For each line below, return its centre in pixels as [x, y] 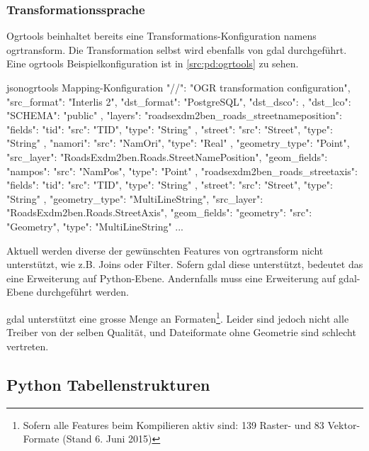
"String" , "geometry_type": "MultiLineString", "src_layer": [135, 198]
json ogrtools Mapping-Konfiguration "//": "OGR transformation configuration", [178, 87]
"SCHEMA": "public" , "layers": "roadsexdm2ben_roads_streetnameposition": [174, 115]
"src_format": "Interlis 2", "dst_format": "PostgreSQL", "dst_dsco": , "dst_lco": [179, 101]
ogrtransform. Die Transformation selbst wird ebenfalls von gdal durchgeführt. [177, 49]
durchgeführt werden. [83, 292]
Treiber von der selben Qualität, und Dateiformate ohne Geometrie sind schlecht [181, 332]
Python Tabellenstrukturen [108, 384]
